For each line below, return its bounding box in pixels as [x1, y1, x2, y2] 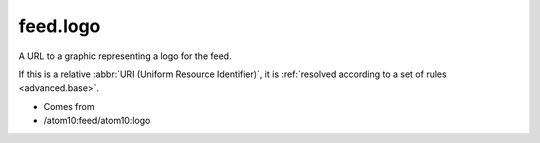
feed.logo [18, 15, 101, 37]
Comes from [43, 100, 95, 112]
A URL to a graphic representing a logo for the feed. [18, 50, 232, 62]
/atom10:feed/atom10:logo [43, 115, 151, 127]
